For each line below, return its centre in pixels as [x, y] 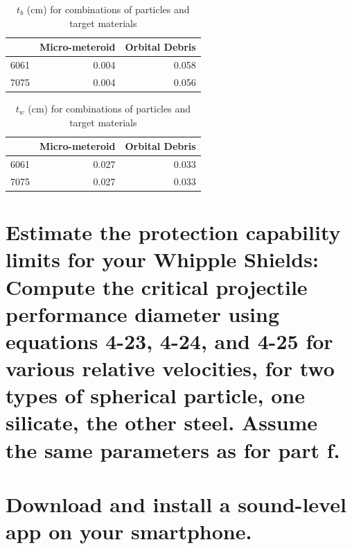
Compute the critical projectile [157, 286]
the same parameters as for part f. [173, 449]
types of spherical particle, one [155, 395]
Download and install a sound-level [176, 504]
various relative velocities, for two [170, 368]
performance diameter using [143, 313]
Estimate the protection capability [173, 232]
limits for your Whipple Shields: [162, 259]
